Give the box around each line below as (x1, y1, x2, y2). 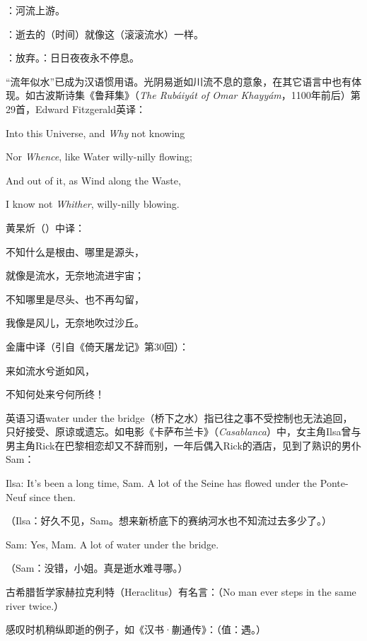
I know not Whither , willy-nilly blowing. (6, 196, 180, 211)
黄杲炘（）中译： (6, 220, 85, 235)
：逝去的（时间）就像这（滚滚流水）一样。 (6, 26, 204, 41)
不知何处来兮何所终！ (6, 387, 105, 401)
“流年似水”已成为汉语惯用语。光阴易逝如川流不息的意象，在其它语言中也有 (6, 73, 352, 88)
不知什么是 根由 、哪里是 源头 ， (6, 244, 144, 259)
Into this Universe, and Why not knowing (6, 125, 185, 140)
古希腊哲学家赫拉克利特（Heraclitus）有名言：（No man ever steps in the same (6, 584, 356, 599)
